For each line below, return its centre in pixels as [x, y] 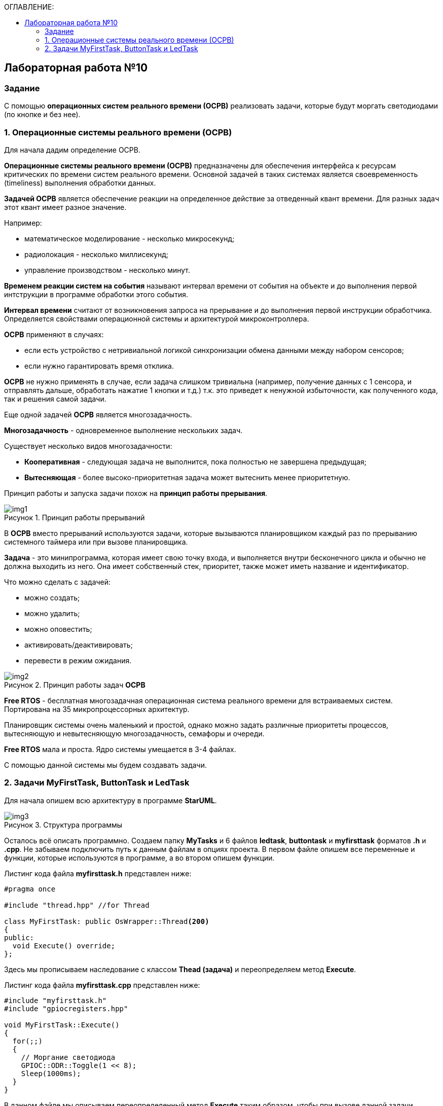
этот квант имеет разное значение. [65, 207]
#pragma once [30, 889]
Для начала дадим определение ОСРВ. [72, 150]
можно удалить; [52, 613]
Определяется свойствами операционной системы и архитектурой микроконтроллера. [157, 318]
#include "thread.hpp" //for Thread [77, 905]
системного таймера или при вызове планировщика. [96, 542]
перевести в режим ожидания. [78, 660]
